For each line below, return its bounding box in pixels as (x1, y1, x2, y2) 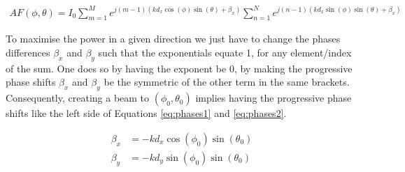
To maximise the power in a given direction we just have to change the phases (6, 31, 341, 46)
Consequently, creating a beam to (6, 91, 150, 105)
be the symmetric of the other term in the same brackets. (104, 75, 350, 89)
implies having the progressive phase (195, 91, 352, 105)
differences (6, 45, 50, 59)
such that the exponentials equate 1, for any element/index (98, 45, 352, 59)
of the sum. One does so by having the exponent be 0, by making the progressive (6, 61, 353, 75)
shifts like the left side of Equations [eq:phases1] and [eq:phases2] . (6, 106, 287, 120)
